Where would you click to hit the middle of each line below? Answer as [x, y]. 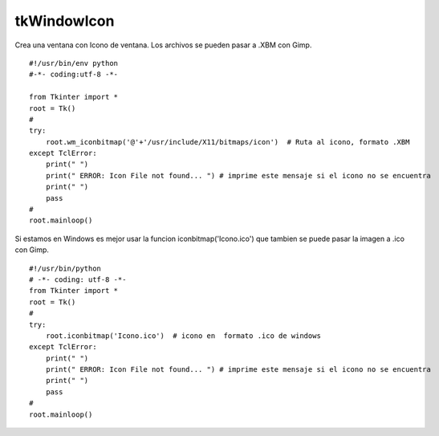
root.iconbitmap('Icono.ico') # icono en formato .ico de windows [183, 336]
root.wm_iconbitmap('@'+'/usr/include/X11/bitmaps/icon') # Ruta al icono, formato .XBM [228, 142]
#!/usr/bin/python [65, 268]
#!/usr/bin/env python [74, 63]
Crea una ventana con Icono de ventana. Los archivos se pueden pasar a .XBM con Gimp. [163, 45]
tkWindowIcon [65, 21]
